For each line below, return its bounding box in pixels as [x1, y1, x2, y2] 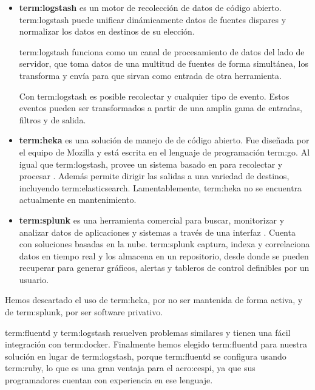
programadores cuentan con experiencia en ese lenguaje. [5, 374, 213, 386]
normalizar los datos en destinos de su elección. [19, 25, 195, 38]
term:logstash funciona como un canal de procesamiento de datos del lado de [19, 45, 305, 58]
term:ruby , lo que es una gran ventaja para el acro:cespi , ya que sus [5, 361, 256, 374]
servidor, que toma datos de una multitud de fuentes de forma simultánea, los [19, 57, 308, 70]
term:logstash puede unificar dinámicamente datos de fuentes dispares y [19, 13, 286, 26]
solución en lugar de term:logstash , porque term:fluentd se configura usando [5, 349, 286, 362]
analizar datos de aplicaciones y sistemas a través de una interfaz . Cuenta [19, 225, 296, 238]
